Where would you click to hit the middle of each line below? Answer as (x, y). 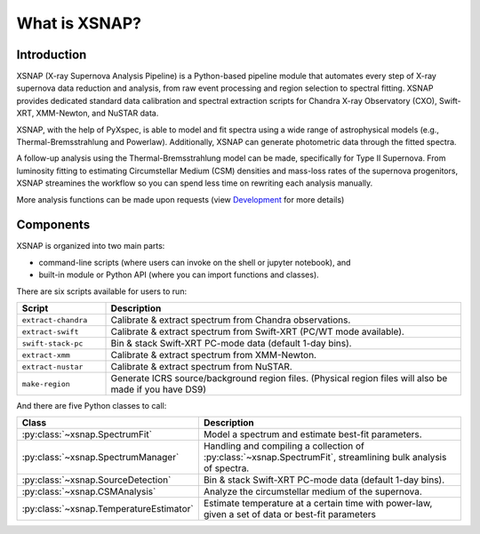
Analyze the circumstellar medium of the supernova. (312, 491)
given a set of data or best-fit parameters (290, 514)
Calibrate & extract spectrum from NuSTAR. (201, 367)
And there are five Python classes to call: (92, 406)
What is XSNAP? (79, 23)
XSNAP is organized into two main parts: (91, 246)
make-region (46, 383)
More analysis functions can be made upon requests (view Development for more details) (180, 199)
